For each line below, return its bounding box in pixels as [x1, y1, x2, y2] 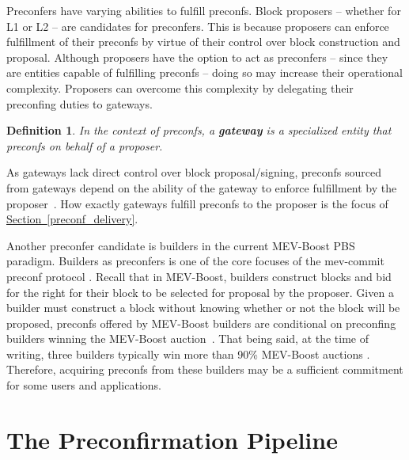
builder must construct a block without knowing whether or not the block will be [6, 299, 400, 316]
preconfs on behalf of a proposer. [6, 137, 163, 154]
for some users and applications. [6, 377, 161, 393]
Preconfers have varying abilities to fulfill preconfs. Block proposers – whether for [6, 2, 401, 18]
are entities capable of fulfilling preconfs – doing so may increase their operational [6, 64, 403, 81]
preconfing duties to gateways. [6, 95, 153, 112]
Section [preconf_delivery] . [6, 211, 138, 227]
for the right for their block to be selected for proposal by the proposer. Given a [6, 283, 394, 300]
